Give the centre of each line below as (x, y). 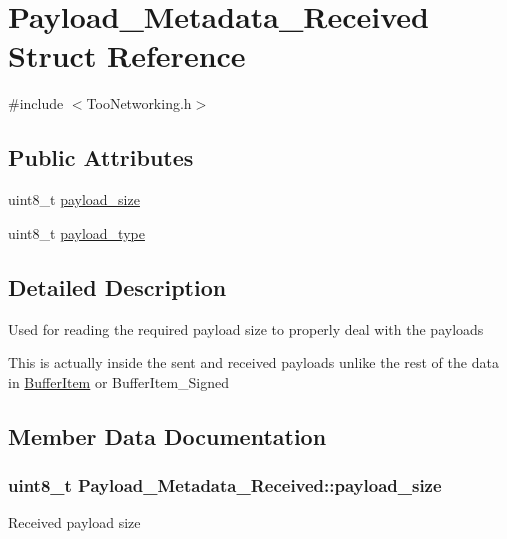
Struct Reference (127, 55)
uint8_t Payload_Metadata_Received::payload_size (225, 484)
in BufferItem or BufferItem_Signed (119, 381)
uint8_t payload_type (76, 232)
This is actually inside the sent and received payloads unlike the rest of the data (253, 362)
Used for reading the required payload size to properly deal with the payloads (246, 328)
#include (36, 103)
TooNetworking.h (139, 103)
